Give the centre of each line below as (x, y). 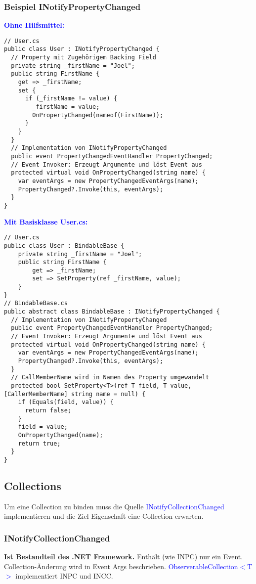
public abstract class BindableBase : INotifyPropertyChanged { (112, 312)
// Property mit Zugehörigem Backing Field (84, 58)
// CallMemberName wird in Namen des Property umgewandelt (110, 378)
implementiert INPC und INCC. (64, 576)
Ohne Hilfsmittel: (34, 25)
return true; (39, 443)
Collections (33, 485)
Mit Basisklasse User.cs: (46, 221)
